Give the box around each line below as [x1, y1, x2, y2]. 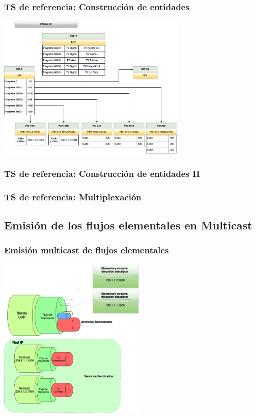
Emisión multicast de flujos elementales [4, 244, 169, 256]
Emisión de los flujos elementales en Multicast [4, 217, 252, 233]
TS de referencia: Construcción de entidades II [4, 167, 200, 179]
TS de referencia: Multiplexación [4, 190, 141, 203]
